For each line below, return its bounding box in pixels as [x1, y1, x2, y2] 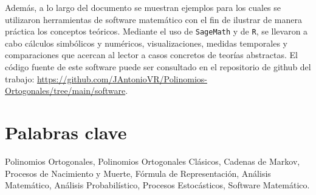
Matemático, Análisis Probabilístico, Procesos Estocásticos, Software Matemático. [5, 179, 310, 191]
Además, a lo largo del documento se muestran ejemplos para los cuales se [5, 1, 281, 13]
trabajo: [5, 72, 35, 85]
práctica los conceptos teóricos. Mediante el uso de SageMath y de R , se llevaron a [5, 25, 308, 38]
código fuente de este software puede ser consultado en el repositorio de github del [5, 61, 311, 73]
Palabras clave [5, 120, 127, 144]
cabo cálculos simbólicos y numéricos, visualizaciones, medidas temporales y [5, 36, 287, 49]
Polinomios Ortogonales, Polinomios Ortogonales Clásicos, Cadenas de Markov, [5, 154, 300, 167]
